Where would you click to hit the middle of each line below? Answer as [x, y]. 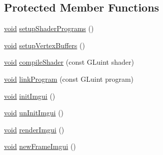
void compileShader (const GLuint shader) [69, 62]
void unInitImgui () [34, 113]
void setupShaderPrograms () [49, 28]
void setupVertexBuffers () [44, 45]
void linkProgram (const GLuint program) [69, 79]
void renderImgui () [34, 129]
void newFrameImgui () [40, 146]
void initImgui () [30, 96]
